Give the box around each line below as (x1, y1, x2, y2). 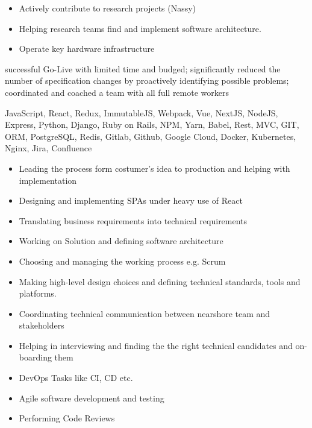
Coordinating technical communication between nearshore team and (19, 307, 270, 319)
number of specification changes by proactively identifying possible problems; (5, 74, 289, 87)
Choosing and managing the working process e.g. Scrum (19, 254, 226, 267)
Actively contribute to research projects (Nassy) (19, 2, 196, 14)
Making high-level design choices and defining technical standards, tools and (19, 275, 301, 288)
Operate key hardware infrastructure (19, 42, 155, 55)
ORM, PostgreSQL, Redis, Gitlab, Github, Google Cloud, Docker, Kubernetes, (5, 130, 296, 142)
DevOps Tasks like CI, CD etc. (19, 371, 133, 384)
